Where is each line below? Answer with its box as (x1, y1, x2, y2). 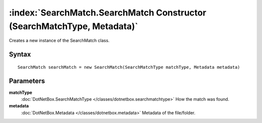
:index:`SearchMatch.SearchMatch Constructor (9, 7, 206, 18)
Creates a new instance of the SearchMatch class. (9, 38, 110, 44)
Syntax (9, 50, 31, 59)
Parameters (9, 77, 45, 85)
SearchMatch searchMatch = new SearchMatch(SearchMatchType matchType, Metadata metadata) (17, 64, 240, 70)
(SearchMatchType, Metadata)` (9, 21, 138, 31)
